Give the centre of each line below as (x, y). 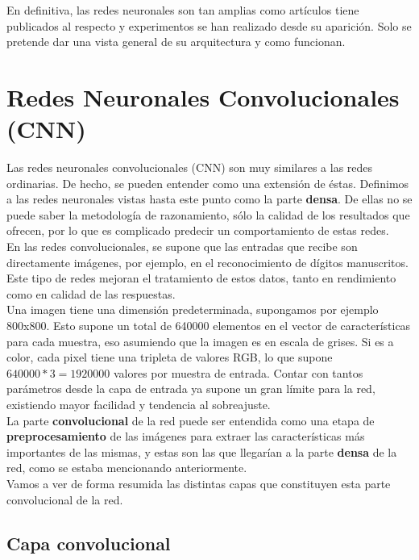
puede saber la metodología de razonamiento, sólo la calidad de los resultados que (208, 214)
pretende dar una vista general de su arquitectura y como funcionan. (176, 42)
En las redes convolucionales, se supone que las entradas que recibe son (182, 247)
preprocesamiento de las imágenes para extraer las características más (186, 436)
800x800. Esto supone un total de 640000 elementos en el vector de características (209, 326)
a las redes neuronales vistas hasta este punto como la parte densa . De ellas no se (209, 199)
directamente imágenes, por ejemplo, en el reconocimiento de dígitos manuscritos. (207, 262)
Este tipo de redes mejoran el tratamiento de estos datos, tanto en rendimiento (201, 278)
